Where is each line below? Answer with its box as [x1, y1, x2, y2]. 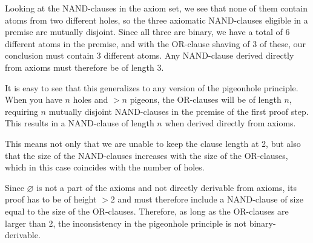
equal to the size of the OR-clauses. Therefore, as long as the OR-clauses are [5, 204, 289, 217]
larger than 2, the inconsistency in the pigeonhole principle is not [5, 216, 246, 229]
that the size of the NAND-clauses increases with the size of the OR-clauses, [5, 149, 288, 161]
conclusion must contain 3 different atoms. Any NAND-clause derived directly [5, 49, 294, 62]
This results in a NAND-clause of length [5, 117, 154, 129]
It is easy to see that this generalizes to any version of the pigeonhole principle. [5, 81, 298, 94]
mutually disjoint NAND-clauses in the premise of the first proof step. [48, 105, 309, 117]
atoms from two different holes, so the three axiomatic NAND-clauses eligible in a [5, 13, 308, 26]
